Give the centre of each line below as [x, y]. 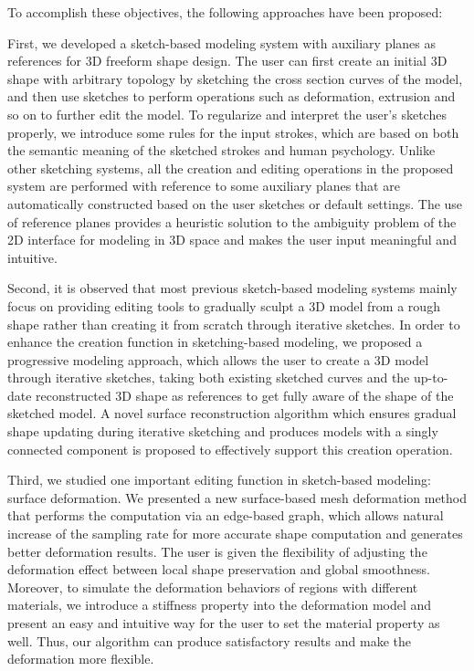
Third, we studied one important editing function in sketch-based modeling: [219, 480]
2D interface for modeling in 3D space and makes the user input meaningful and [232, 240]
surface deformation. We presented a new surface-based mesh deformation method [237, 497]
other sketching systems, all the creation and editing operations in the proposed [231, 168]
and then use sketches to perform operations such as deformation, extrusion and [232, 96]
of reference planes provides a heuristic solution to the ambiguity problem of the [232, 221]
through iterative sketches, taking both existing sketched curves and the [209, 377]
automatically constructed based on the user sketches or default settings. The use [235, 203]
